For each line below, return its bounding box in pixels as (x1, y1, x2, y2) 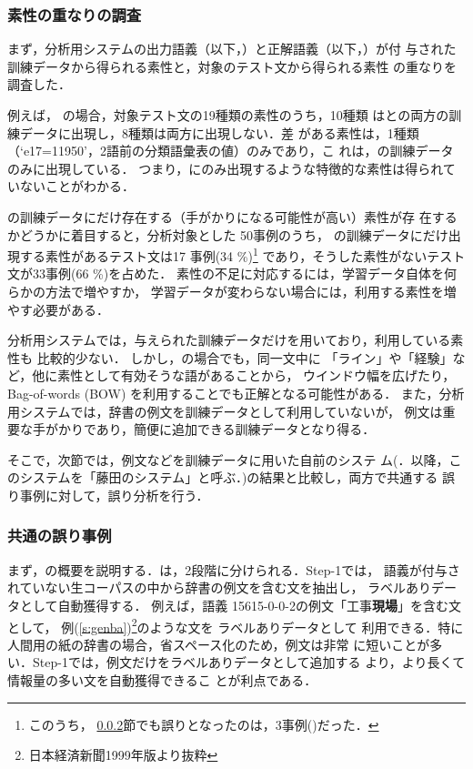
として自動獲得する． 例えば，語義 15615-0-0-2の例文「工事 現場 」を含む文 (19, 595, 461, 614)
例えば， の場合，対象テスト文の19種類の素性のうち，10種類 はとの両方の (7, 106, 449, 124)
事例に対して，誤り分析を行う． (19, 485, 209, 504)
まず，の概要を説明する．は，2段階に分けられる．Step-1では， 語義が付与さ (7, 560, 460, 579)
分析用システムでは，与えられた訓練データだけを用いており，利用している (7, 330, 451, 349)
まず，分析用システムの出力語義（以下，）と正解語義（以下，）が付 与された (7, 39, 457, 58)
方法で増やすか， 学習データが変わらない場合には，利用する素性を (45, 282, 444, 300)
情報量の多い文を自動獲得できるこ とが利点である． (7, 670, 317, 689)
